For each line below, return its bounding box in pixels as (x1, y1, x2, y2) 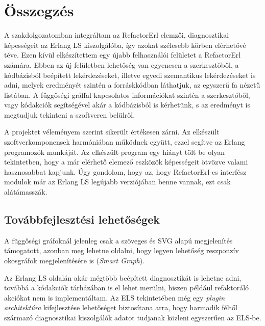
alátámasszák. (4, 186, 47, 197)
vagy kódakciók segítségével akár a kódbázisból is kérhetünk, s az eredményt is (4, 99, 250, 110)
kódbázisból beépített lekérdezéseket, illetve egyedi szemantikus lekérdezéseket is (4, 69, 256, 80)
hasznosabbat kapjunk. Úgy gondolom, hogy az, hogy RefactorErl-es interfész (4, 166, 247, 177)
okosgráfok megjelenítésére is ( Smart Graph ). (4, 255, 145, 266)
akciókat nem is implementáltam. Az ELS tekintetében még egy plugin (4, 292, 225, 303)
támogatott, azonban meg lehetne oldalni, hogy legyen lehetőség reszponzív (4, 245, 239, 256)
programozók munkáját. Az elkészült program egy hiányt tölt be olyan (4, 146, 225, 157)
